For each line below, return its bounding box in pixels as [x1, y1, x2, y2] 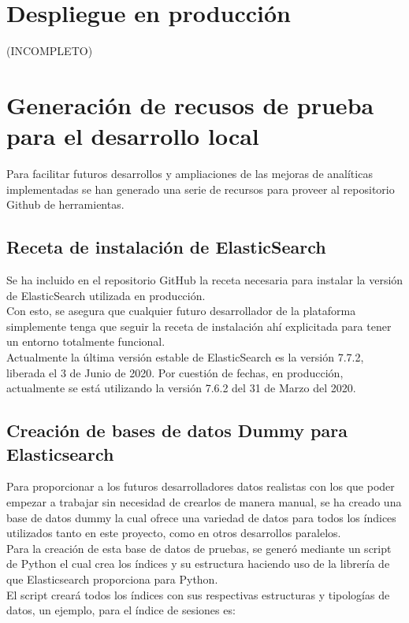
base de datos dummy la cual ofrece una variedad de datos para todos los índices [6, 509, 396, 525]
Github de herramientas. [6, 196, 125, 213]
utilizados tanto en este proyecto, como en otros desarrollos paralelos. [6, 525, 341, 541]
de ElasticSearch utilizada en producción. [6, 287, 206, 303]
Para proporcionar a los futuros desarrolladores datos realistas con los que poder [6, 478, 395, 495]
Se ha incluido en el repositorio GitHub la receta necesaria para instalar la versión [6, 272, 403, 288]
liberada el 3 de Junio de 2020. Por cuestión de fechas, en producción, [6, 364, 344, 380]
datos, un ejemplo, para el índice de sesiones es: [6, 602, 236, 618]
